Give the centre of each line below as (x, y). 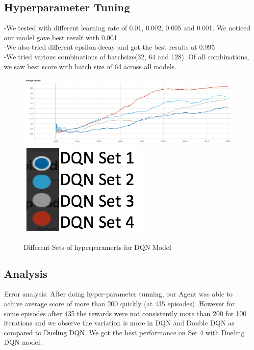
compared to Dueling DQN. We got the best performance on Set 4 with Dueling (124, 332)
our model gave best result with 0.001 (61, 37)
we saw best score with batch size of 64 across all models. (90, 66)
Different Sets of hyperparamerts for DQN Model (97, 247)
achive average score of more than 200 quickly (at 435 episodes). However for (119, 303)
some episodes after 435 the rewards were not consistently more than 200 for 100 (125, 313)
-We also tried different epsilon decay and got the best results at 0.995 (110, 47)
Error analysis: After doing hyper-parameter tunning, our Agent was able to (118, 294)
